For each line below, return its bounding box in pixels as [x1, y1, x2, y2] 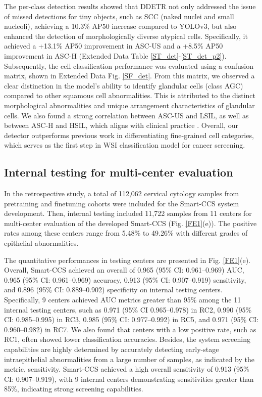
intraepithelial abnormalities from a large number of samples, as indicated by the [4, 354, 254, 364]
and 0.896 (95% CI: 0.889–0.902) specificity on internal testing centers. [4, 284, 223, 295]
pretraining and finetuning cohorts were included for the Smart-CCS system [4, 198, 239, 208]
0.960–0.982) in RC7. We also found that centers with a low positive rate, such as [4, 324, 256, 334]
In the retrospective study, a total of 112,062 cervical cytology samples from [4, 188, 239, 199]
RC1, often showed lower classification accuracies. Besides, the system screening [4, 334, 250, 344]
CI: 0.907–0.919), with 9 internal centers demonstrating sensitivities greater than [4, 373, 254, 384]
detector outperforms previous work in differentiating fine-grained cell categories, [4, 129, 254, 140]
